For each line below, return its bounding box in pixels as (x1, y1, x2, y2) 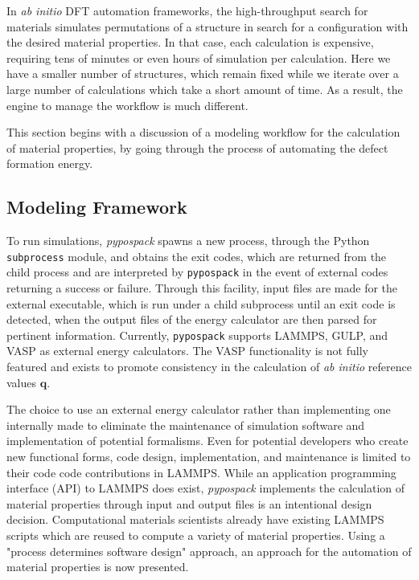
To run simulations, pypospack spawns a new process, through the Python (6, 232, 370, 249)
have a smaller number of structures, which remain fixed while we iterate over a (6, 65, 399, 82)
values (6, 374, 37, 390)
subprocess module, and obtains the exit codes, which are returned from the (6, 247, 387, 264)
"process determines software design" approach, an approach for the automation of (6, 542, 412, 559)
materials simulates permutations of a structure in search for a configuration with (6, 18, 409, 35)
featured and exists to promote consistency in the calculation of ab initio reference (6, 358, 412, 375)
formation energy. (6, 155, 93, 172)
